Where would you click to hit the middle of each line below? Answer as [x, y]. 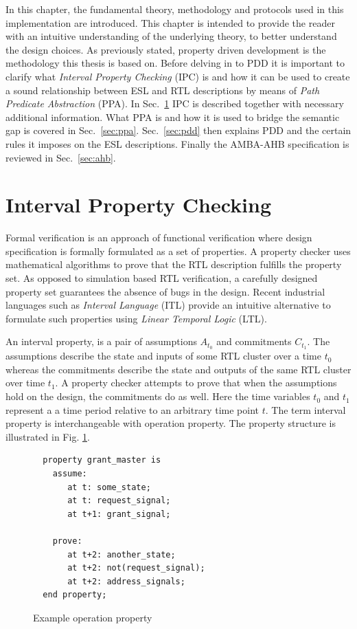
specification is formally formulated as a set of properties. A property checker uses [178, 251]
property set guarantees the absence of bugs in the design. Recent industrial [165, 291]
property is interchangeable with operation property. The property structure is [171, 423]
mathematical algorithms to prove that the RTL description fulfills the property [174, 264]
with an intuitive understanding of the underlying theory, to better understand [171, 36]
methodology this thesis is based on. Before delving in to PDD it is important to [175, 63]
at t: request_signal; [119, 501]
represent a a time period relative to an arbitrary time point [133, 409]
